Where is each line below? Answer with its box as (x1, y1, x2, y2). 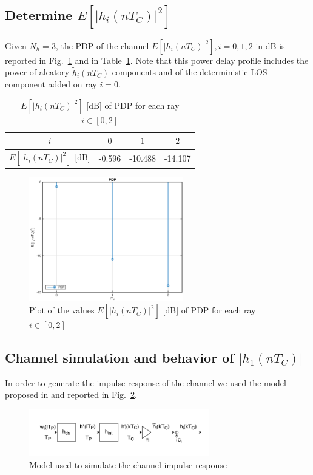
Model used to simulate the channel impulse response (29, 458, 227, 471)
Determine (5, 5, 73, 24)
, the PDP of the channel (55, 39, 149, 52)
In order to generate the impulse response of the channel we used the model (5, 376, 286, 389)
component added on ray (5, 78, 97, 91)
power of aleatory (5, 66, 70, 78)
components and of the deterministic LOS (112, 66, 268, 78)
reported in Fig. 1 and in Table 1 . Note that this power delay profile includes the (5, 53, 309, 66)
